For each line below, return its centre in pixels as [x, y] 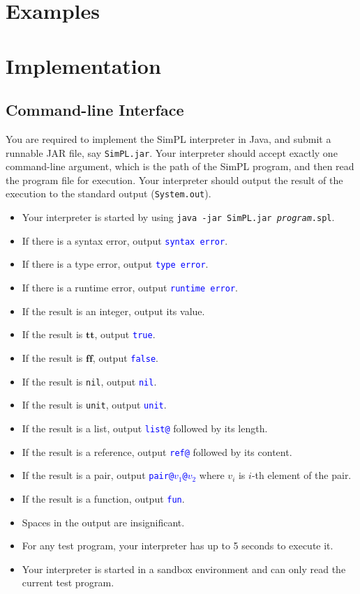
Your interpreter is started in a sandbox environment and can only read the [184, 569]
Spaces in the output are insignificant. [103, 522]
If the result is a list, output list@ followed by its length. [145, 428]
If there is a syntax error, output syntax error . [125, 240]
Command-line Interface [95, 110]
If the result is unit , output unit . [94, 405]
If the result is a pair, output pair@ [98, 475]
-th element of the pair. [301, 475]
